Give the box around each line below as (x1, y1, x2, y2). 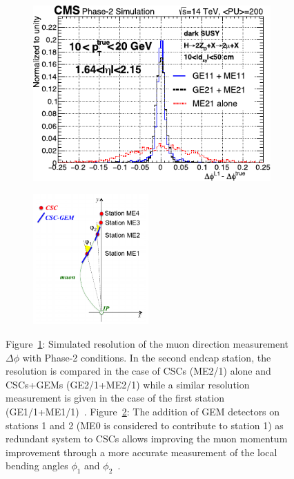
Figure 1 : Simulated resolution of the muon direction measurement (6, 337, 289, 351)
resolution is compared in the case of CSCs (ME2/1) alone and (6, 364, 271, 378)
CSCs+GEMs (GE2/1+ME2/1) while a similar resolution (6, 377, 250, 391)
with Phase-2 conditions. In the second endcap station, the (22, 350, 271, 364)
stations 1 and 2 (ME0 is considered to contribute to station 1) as (6, 417, 284, 432)
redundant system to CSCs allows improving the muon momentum (6, 431, 288, 446)
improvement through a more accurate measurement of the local (6, 444, 277, 459)
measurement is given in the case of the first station (6, 391, 224, 405)
